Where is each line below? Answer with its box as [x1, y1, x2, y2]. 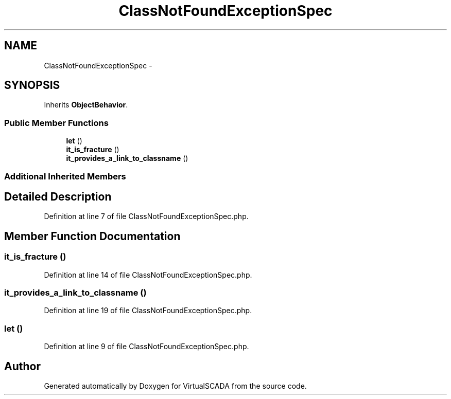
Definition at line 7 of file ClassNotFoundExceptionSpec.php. [44, 212, 249, 221]
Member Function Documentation [4, 229, 181, 243]
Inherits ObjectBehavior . [44, 100, 128, 110]
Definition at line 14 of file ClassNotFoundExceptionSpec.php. [44, 270, 252, 279]
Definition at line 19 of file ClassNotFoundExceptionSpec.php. [44, 306, 252, 315]
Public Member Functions [4, 117, 109, 128]
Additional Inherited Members [4, 171, 126, 182]
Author [4, 359, 41, 373]
